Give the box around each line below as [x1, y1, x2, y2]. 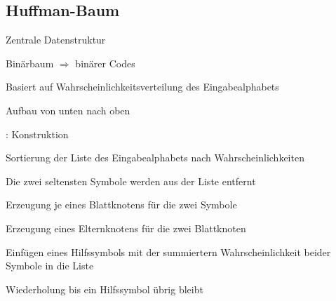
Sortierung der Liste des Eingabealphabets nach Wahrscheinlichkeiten [6, 150, 304, 165]
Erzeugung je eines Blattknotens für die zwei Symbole [6, 197, 237, 212]
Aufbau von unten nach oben [6, 102, 130, 117]
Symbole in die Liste [6, 258, 94, 273]
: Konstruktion [6, 126, 69, 141]
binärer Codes [75, 55, 135, 70]
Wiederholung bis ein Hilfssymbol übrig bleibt [6, 281, 203, 296]
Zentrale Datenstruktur [6, 32, 106, 47]
